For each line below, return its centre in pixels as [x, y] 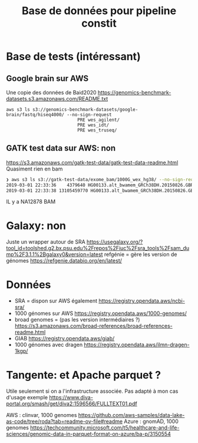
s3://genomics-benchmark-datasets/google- [85, 110]
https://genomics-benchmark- [134, 92]
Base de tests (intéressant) [73, 57]
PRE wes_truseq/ [97, 130]
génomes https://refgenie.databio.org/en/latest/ [64, 261]
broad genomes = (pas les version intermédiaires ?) [77, 320]
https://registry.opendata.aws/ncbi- [142, 301]
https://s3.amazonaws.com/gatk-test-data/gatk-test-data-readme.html [92, 162]
